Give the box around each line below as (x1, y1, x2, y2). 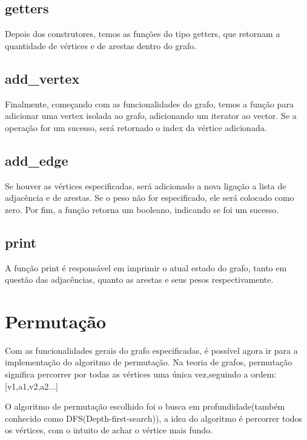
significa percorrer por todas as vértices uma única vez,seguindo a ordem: (5, 368, 277, 381)
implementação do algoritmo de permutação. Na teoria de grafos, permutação (5, 356, 292, 368)
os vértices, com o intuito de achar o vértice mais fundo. (5, 424, 213, 436)
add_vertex (5, 69, 80, 87)
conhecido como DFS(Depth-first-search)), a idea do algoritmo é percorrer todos (5, 411, 303, 424)
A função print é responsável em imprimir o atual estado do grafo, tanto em (5, 261, 287, 274)
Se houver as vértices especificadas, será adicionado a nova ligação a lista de (5, 179, 286, 192)
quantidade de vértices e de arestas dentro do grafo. (5, 39, 197, 52)
